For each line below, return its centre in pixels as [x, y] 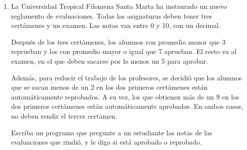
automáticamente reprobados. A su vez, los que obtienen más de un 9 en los [125, 96]
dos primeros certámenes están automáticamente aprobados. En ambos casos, [127, 106]
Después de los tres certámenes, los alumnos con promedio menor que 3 [118, 41]
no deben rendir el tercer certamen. [64, 115]
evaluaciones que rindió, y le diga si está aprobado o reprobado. [106, 142]
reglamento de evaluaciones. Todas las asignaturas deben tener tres [111, 15]
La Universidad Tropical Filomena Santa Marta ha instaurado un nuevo [119, 6]
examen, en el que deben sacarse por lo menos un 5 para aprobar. [110, 61]
